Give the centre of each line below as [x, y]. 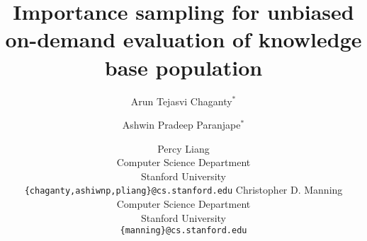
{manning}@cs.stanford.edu [183, 231]
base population [183, 67]
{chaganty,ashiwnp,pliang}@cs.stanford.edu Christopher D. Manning [183, 190]
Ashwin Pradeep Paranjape [181, 125]
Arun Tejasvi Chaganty [181, 101]
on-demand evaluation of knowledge [183, 39]
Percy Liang [183, 148]
